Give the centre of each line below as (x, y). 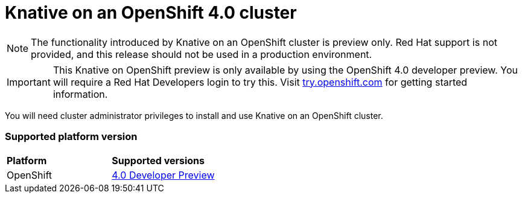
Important (29, 82)
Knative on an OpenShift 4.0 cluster (151, 13)
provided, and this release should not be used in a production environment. (202, 54)
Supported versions (158, 160)
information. (80, 94)
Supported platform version (71, 137)
